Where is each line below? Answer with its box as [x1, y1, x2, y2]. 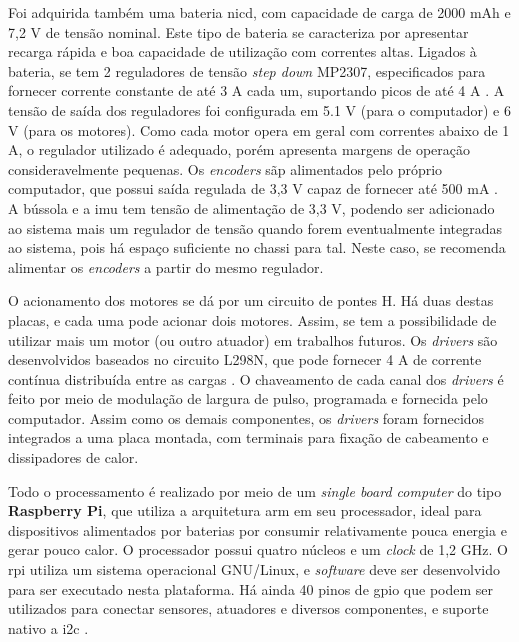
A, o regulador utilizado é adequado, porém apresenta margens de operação [8, 139, 470, 160]
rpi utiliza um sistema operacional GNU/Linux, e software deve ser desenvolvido [8, 559, 501, 580]
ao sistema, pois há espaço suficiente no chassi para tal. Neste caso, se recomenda [8, 237, 506, 258]
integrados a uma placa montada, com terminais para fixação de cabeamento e [8, 427, 489, 448]
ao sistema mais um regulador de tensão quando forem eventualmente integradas [8, 217, 503, 238]
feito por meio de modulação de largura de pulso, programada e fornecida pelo [8, 388, 488, 409]
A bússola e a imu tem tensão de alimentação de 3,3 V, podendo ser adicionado [8, 197, 495, 218]
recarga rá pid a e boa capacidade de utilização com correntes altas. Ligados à [8, 41, 477, 62]
